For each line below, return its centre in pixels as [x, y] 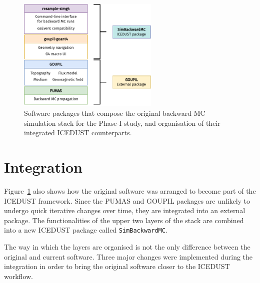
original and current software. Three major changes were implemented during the [128, 256]
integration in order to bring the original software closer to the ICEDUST [117, 266]
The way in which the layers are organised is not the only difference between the [127, 247]
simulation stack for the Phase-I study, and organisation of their [122, 123]
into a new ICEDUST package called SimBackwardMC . [86, 230]
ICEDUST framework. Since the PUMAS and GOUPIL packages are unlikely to [127, 200]
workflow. [18, 276]
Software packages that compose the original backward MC [115, 113]
